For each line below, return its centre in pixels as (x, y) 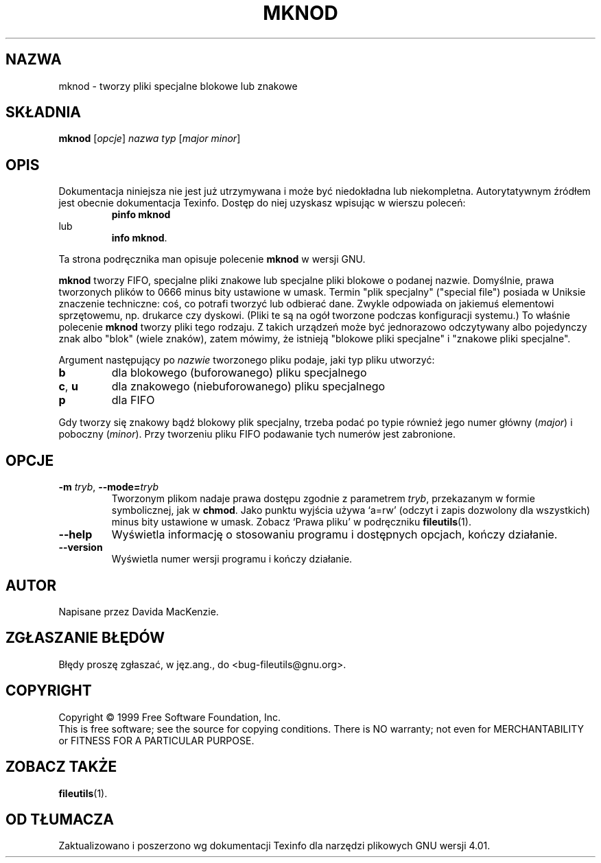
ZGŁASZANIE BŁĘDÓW (85, 638)
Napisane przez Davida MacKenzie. (139, 611)
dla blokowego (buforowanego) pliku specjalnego (239, 373)
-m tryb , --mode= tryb (108, 487)
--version (81, 547)
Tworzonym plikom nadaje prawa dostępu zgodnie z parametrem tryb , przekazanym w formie (323, 499)
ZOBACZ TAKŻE (61, 767)
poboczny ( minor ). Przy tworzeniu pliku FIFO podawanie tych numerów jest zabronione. (257, 434)
